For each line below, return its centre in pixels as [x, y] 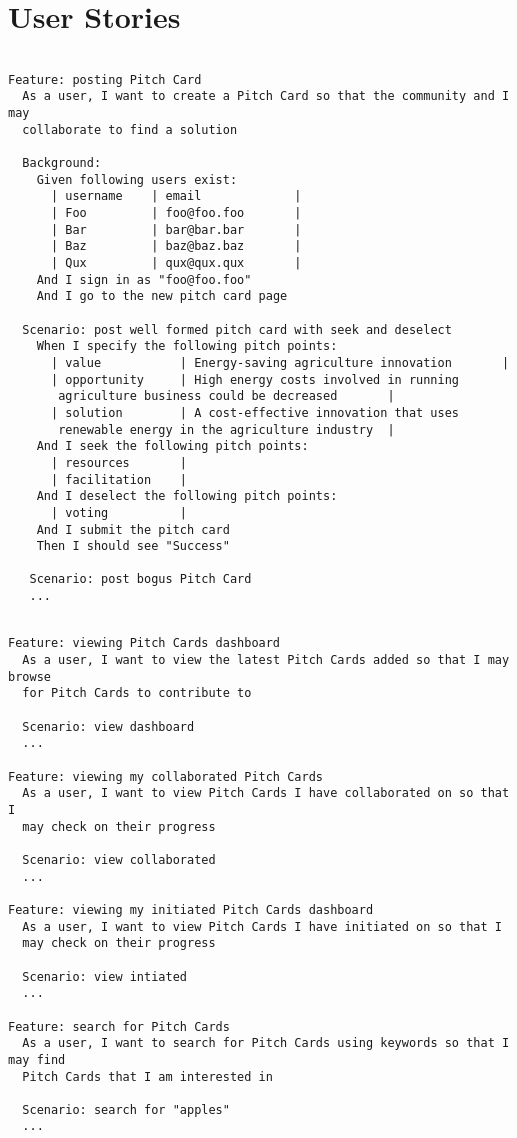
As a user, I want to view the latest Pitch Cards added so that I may [266, 660]
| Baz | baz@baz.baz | [176, 246]
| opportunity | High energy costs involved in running [255, 379]
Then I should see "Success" [133, 546]
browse [29, 676]
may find [37, 1059]
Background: [62, 163]
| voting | [118, 512]
